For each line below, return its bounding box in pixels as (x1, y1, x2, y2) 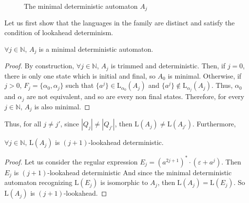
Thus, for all (4, 119, 41, 129)
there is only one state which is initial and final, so (4, 70, 155, 81)
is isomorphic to (100, 177, 148, 187)
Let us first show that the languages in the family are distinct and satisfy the (4, 18, 235, 28)
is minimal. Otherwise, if (168, 70, 242, 81)
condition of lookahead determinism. (4, 27, 113, 38)
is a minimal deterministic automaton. (38, 43, 153, 54)
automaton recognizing (4, 177, 73, 187)
